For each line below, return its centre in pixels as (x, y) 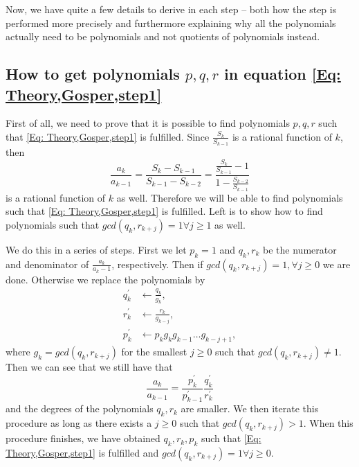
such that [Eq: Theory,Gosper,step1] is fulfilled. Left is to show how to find (164, 211)
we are (337, 264)
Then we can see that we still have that (89, 367)
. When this (328, 423)
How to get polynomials (93, 74)
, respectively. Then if (157, 264)
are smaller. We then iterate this (250, 408)
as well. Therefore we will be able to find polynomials (230, 197)
